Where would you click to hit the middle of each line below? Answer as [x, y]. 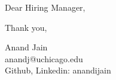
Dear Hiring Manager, [45, 7]
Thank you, [26, 27]
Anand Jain [26, 47]
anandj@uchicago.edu [44, 58]
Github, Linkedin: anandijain [58, 70]
